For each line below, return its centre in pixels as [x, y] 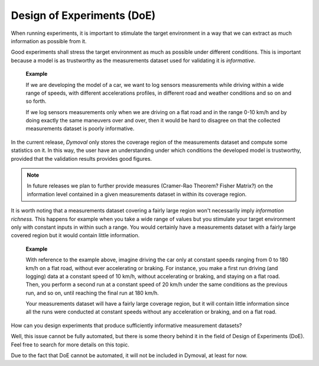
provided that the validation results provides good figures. [82, 158]
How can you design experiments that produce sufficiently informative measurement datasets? [126, 325]
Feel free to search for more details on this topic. [70, 344]
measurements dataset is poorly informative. [80, 129]
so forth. [36, 101]
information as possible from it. [49, 41]
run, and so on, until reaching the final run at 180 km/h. [92, 293]
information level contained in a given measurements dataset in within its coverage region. [137, 194]
